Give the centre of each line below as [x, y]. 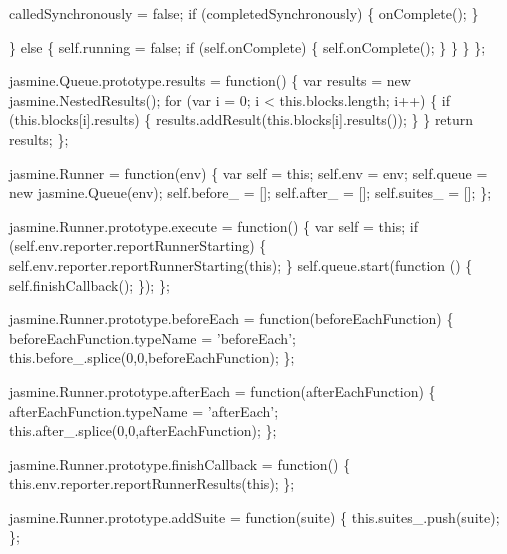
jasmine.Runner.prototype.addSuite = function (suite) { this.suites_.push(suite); [254, 516]
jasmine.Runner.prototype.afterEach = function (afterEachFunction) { [222, 390]
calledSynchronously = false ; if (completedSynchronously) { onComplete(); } [244, 13]
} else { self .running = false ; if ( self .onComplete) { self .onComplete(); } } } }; [247, 46]
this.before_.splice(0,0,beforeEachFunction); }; [152, 357]
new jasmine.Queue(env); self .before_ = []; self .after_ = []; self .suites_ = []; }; [250, 192]
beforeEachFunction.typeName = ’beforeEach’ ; [152, 337]
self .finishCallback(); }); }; [89, 284]
